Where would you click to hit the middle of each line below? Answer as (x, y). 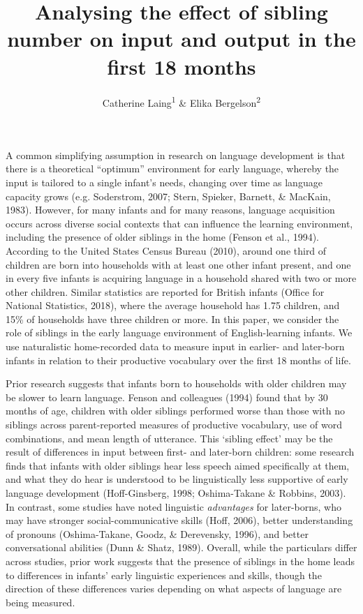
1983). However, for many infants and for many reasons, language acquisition (170, 210)
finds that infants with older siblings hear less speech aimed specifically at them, (178, 465)
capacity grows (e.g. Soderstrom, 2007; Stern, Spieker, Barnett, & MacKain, (168, 196)
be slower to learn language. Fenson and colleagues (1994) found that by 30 (167, 397)
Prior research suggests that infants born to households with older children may (176, 383)
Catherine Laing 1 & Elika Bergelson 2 (181, 101)
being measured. (40, 602)
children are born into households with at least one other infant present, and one (178, 264)
